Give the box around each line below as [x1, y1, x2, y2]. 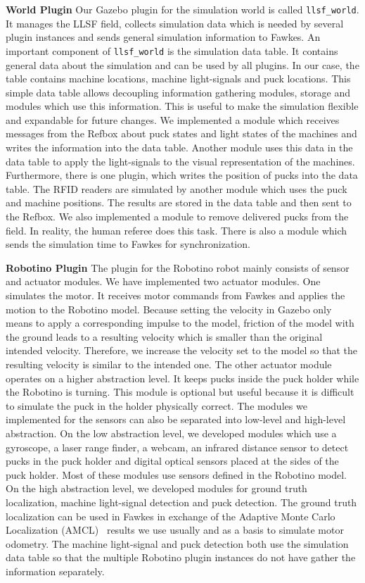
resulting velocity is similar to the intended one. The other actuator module [6, 356, 332, 371]
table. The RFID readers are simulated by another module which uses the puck [6, 181, 347, 196]
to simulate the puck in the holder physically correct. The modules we [6, 398, 307, 413]
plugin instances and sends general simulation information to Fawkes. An [6, 30, 321, 44]
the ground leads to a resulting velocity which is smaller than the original [6, 329, 323, 344]
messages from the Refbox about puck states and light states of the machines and [6, 126, 357, 141]
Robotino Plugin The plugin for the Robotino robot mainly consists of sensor [6, 260, 350, 275]
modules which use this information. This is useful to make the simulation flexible [6, 99, 359, 113]
